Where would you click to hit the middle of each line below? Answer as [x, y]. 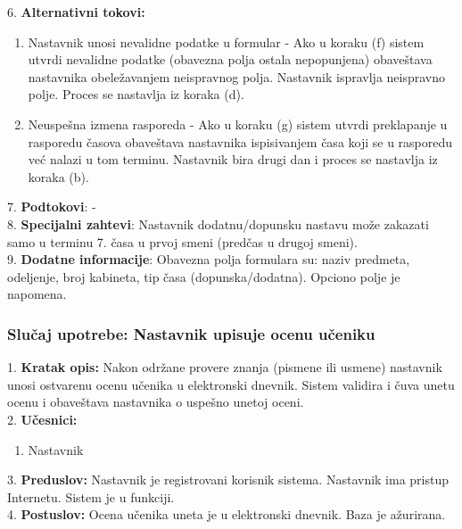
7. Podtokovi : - [52, 207]
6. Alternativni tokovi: [76, 12]
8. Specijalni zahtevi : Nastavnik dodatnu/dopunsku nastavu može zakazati [218, 223]
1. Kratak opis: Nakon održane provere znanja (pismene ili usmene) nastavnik [225, 367]
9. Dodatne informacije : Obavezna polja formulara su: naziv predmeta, [209, 259]
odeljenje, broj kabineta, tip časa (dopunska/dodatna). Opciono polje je [204, 276]
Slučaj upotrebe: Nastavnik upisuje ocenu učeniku [191, 333]
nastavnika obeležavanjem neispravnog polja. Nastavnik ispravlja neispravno [237, 76]
